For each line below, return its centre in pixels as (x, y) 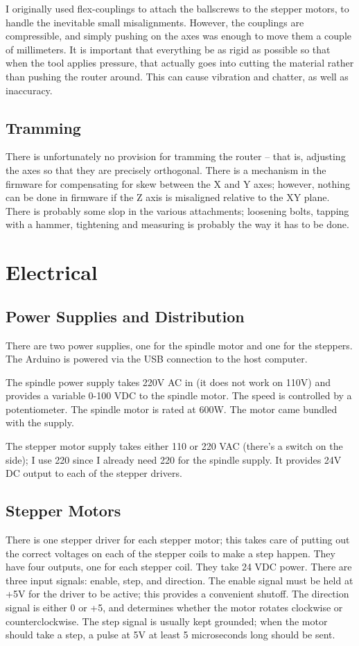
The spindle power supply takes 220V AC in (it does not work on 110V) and (168, 382)
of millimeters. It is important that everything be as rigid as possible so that (168, 49)
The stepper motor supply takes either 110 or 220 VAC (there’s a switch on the (174, 446)
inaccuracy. (29, 90)
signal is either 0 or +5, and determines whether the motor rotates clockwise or (174, 608)
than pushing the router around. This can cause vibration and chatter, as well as (177, 76)
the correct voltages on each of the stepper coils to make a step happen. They (170, 553)
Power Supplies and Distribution (125, 316)
